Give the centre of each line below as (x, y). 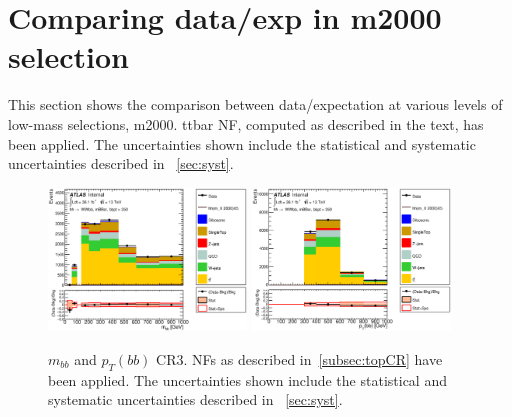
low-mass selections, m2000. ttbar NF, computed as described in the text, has (246, 123)
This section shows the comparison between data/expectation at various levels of (255, 104)
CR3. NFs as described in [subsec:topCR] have (299, 358)
